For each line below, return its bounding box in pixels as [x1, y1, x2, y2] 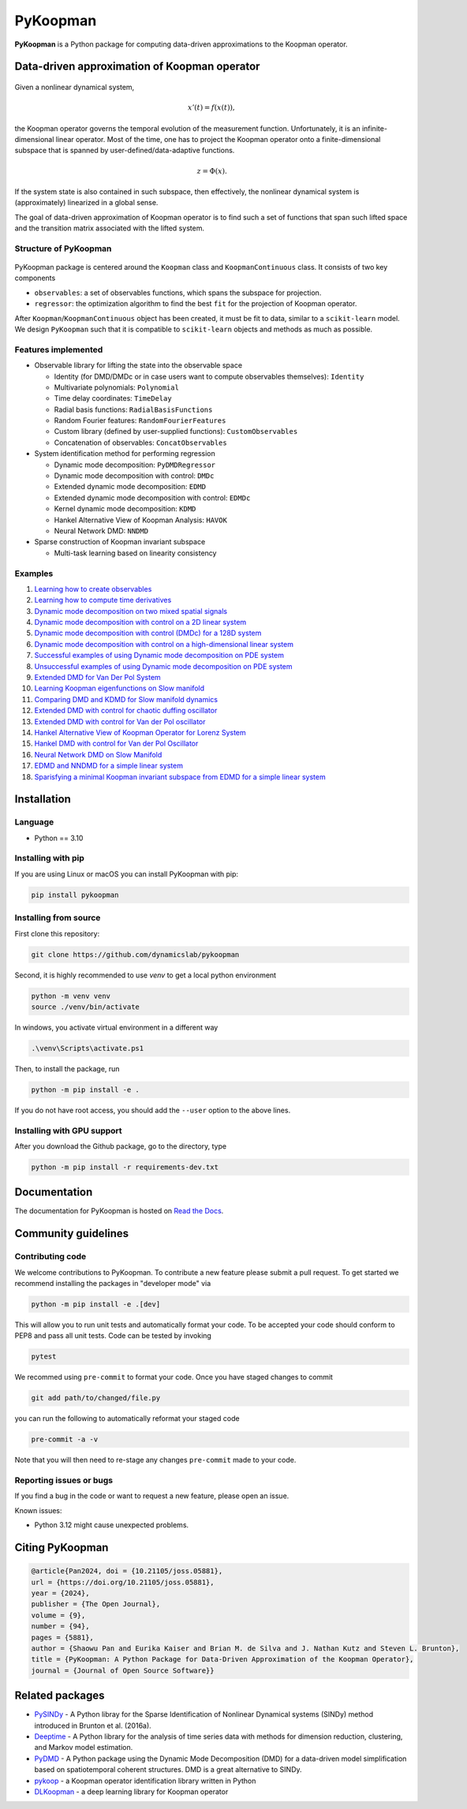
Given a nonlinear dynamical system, [14, 82, 135, 92]
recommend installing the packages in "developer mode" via [14, 1278, 211, 1288]
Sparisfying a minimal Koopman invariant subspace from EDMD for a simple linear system [34, 772, 327, 781]
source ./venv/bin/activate [31, 1002, 140, 1011]
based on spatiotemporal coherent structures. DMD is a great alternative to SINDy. [34, 1765, 303, 1774]
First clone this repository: [14, 929, 100, 938]
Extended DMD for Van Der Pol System [34, 673, 161, 682]
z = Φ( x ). [196, 166, 228, 175]
